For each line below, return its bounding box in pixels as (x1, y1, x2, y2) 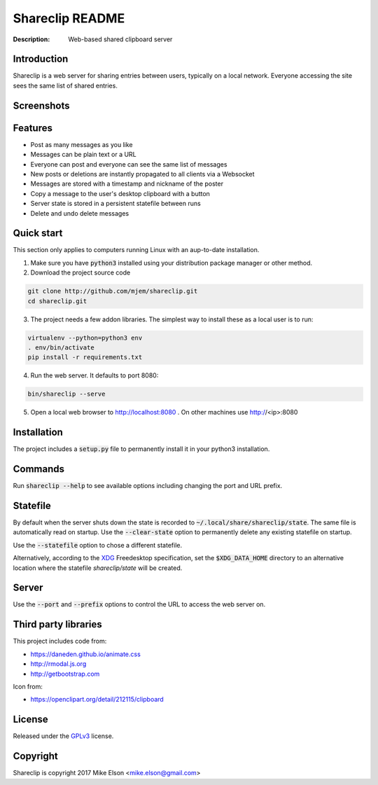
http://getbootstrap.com (30, 669, 100, 678)
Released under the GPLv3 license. (13, 732, 114, 740)
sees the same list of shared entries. (13, 81, 118, 90)
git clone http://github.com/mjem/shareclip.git (27, 287, 198, 296)
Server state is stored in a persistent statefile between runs (30, 200, 201, 208)
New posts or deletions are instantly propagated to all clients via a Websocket (30, 169, 255, 178)
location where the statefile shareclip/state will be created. (13, 564, 183, 572)
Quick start (13, 228, 63, 239)
